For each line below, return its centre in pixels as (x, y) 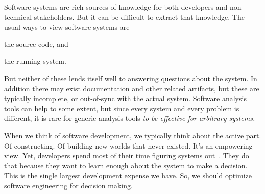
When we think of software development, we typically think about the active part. (133, 135)
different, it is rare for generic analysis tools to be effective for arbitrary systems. (130, 118)
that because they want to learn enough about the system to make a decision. (126, 165)
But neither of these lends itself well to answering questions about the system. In (131, 78)
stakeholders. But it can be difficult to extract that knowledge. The (139, 17)
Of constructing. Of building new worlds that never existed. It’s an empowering (128, 145)
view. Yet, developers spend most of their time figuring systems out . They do (127, 155)
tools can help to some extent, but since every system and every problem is (122, 108)
